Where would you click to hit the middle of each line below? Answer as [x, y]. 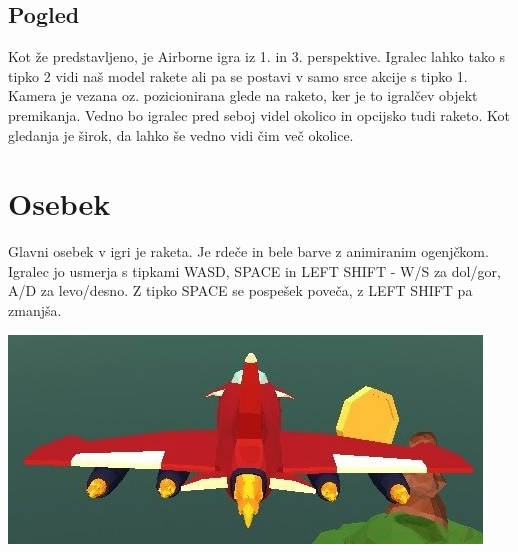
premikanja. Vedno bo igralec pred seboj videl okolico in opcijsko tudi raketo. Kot [259, 114]
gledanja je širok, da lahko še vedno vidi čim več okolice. [181, 134]
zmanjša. [35, 310]
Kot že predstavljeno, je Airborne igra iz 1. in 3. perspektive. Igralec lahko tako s [257, 56]
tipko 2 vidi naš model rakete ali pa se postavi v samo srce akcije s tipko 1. [238, 75]
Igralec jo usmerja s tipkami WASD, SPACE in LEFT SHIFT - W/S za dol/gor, [254, 270]
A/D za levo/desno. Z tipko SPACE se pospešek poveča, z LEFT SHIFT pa [240, 290]
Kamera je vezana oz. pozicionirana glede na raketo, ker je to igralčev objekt [243, 95]
